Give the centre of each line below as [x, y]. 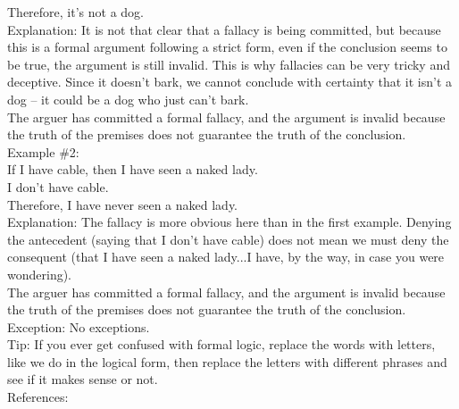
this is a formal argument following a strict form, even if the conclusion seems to [227, 47]
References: [38, 397]
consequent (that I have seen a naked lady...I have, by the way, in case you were [226, 257]
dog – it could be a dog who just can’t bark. [128, 99]
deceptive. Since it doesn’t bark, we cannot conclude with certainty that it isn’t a [230, 82]
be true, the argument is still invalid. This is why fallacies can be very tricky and [229, 64]
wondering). [40, 274]
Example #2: [43, 151]
